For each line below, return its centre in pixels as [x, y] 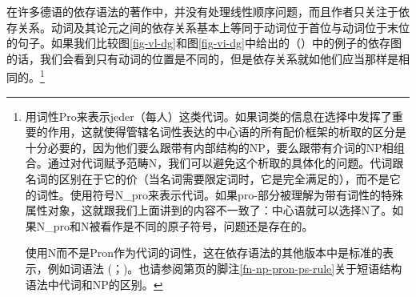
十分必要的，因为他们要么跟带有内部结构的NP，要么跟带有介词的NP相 [209, 147]
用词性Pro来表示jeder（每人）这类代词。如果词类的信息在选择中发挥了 [208, 116]
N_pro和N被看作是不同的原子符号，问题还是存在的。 [175, 225]
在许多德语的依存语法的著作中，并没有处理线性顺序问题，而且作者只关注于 [202, 11]
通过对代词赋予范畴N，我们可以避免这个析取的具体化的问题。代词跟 [226, 163]
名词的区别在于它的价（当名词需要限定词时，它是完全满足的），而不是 [207, 179]
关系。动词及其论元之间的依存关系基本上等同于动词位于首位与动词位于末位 [213, 27]
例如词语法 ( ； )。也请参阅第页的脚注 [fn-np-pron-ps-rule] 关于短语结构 [225, 268]
